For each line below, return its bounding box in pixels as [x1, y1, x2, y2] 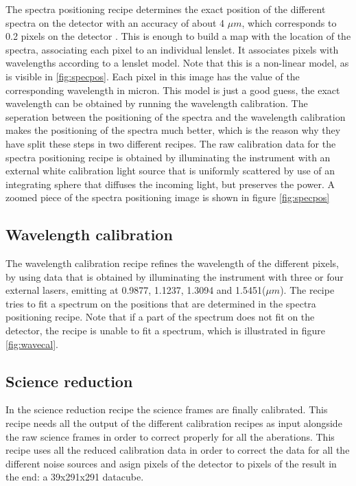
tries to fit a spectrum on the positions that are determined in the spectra [5, 296, 316, 310]
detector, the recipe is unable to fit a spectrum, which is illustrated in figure [5, 323, 326, 338]
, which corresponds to [241, 15, 337, 30]
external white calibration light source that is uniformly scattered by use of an [5, 163, 335, 178]
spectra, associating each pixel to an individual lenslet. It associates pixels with [5, 42, 339, 56]
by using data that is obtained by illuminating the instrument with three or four [5, 269, 344, 283]
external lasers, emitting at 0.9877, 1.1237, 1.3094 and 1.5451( [5, 283, 266, 297]
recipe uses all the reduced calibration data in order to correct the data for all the [5, 443, 350, 457]
